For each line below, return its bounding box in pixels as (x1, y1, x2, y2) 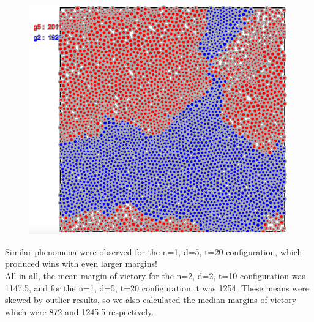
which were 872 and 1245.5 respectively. (5, 305, 154, 318)
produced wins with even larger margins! (5, 257, 157, 270)
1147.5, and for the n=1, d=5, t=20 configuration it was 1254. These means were (5, 281, 309, 294)
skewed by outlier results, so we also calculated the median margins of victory (5, 293, 297, 306)
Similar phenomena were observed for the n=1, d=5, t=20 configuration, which (5, 245, 302, 258)
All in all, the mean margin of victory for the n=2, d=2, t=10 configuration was (5, 269, 306, 282)
